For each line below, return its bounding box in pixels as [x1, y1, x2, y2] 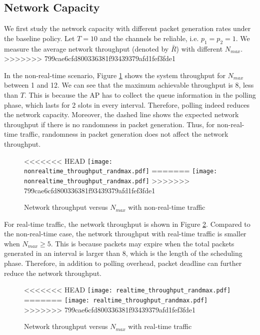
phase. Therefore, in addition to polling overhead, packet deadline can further [4, 258, 242, 268]
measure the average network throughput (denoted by [4, 43, 169, 54]
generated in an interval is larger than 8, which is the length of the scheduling [4, 248, 242, 258]
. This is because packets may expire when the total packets [50, 238, 234, 248]
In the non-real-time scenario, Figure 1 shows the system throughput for [4, 70, 225, 80]
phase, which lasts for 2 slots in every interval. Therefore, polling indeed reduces [4, 99, 250, 110]
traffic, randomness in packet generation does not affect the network [19, 129, 228, 139]
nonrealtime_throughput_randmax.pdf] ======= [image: [24, 165, 217, 176]
